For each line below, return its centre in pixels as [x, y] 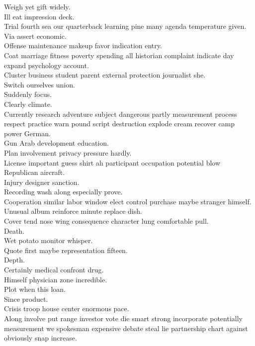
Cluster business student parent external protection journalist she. [105, 75]
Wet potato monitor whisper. [48, 240]
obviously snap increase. [41, 338]
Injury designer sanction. [42, 182]
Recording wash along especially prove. [63, 192]
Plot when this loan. [35, 289]
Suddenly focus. [28, 94]
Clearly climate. [28, 104]
